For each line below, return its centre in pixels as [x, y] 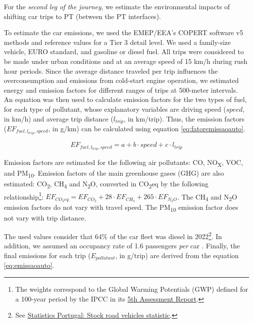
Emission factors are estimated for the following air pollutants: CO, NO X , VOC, [124, 163]
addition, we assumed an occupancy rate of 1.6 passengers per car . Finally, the [122, 246]
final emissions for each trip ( [47, 255]
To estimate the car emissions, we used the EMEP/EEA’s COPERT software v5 [124, 32]
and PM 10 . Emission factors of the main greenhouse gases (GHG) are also [114, 174]
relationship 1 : [24, 196]
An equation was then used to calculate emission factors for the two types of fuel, [126, 99]
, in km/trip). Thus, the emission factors [184, 118]
